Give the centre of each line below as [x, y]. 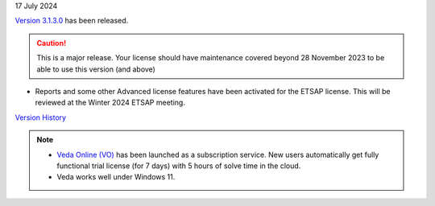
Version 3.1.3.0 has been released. [72, 21]
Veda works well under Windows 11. [116, 177]
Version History [41, 117]
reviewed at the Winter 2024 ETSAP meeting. [110, 103]
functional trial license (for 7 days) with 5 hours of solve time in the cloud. [179, 166]
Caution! [52, 43]
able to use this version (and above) [96, 69]
